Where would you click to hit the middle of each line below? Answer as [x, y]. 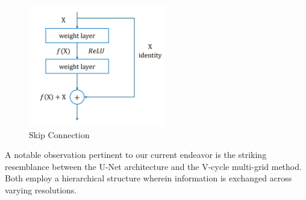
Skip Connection [59, 134]
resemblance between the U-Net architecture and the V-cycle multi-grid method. [153, 166]
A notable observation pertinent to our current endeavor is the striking [136, 155]
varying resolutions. [41, 189]
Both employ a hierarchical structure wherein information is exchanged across [148, 178]
